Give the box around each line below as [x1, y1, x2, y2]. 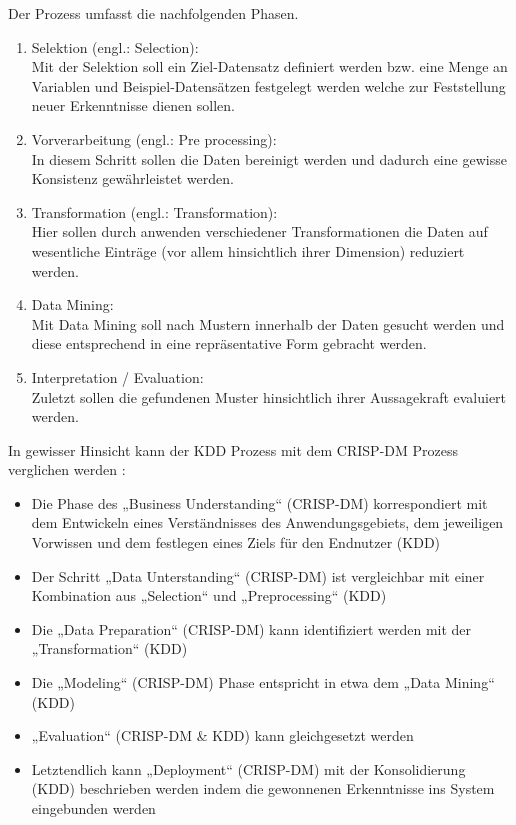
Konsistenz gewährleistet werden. [31, 168, 234, 189]
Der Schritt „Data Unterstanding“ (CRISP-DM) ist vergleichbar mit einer [31, 565, 485, 586]
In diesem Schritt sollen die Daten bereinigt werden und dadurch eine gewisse [31, 148, 507, 169]
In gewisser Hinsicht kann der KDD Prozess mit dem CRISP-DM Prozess [8, 439, 459, 460]
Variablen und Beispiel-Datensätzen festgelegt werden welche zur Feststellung [31, 75, 506, 96]
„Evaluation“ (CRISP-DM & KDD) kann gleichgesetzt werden [31, 725, 414, 746]
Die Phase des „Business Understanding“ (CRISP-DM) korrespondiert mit [31, 492, 488, 513]
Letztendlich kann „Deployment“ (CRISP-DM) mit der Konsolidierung [31, 758, 466, 779]
